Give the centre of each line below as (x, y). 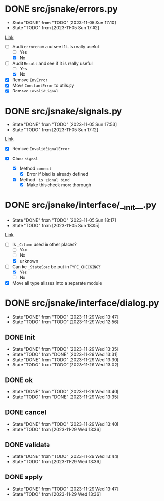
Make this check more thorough (59, 185)
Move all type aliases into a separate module (57, 283)
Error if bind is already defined (58, 174)
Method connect (36, 168)
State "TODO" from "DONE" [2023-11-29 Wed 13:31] (65, 354)
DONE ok (19, 380)
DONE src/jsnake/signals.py (64, 111)
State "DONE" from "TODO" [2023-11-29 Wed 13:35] (65, 349)
